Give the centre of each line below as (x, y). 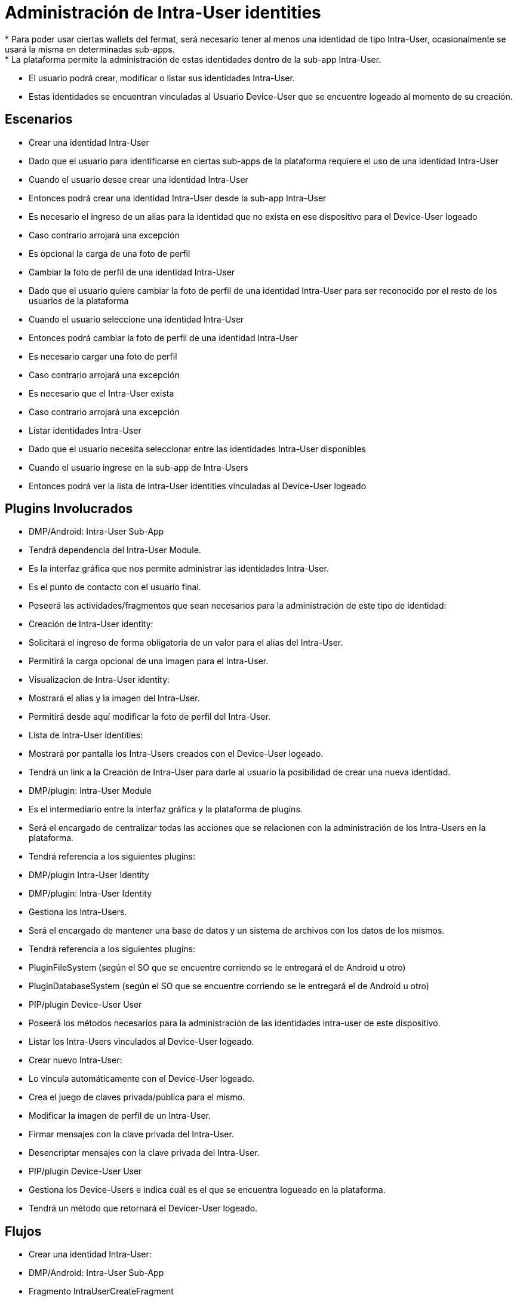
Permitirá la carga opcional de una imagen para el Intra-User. (149, 661)
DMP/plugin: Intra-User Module (90, 791)
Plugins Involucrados (69, 509)
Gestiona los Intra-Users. (78, 912)
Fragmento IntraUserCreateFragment (101, 1291)
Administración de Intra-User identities (163, 13)
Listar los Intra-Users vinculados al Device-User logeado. (141, 1042)
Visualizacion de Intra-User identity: (99, 680)
